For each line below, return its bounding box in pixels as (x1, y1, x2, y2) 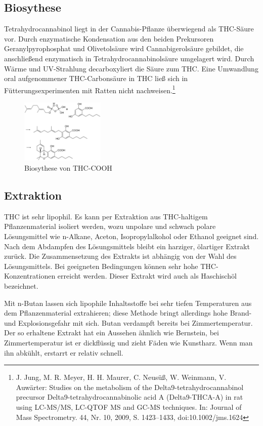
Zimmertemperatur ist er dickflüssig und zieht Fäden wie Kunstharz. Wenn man (4, 337, 253, 347)
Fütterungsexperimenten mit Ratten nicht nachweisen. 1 (4, 83, 176, 95)
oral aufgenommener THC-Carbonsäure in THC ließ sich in (4, 73, 188, 84)
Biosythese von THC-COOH (24, 163, 112, 173)
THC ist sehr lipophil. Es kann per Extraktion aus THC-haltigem (4, 211, 208, 221)
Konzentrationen (4, 270, 56, 281)
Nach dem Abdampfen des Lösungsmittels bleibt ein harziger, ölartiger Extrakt (4, 241, 250, 251)
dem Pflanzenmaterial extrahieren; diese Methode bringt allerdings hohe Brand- (4, 307, 252, 318)
